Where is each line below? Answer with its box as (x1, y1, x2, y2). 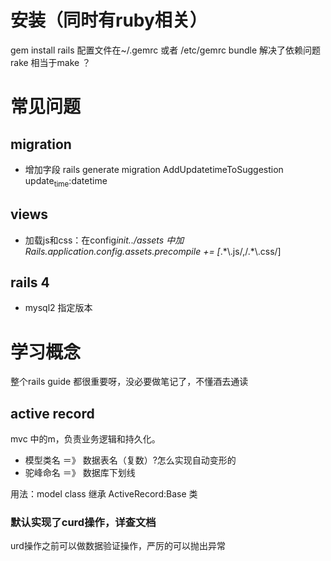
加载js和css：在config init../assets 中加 (24, 234, 185, 246)
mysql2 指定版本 (24, 302, 93, 314)
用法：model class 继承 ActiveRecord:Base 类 (10, 488, 198, 500)
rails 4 (10, 274, 50, 291)
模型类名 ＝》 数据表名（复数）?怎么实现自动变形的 (24, 454, 237, 466)
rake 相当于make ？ (10, 56, 92, 68)
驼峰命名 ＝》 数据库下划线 (24, 467, 136, 479)
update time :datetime (24, 174, 108, 189)
